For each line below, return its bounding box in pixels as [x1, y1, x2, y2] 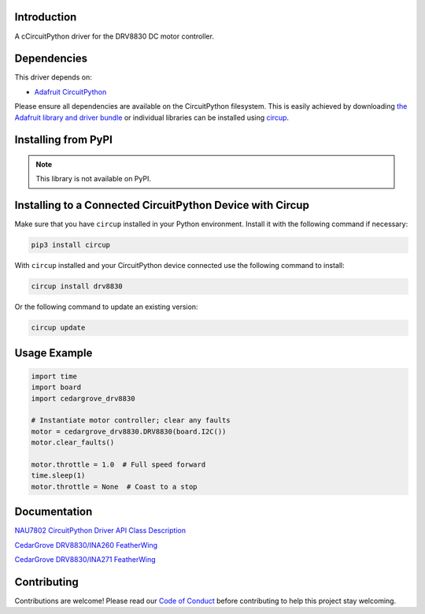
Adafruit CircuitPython [34, 87, 107, 96]
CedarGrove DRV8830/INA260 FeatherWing [14, 540, 157, 549]
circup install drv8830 [31, 282, 124, 291]
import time [31, 371, 78, 381]
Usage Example [14, 346, 93, 359]
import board [31, 383, 82, 392]
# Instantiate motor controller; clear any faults [31, 416, 231, 425]
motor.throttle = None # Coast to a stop [31, 482, 198, 491]
